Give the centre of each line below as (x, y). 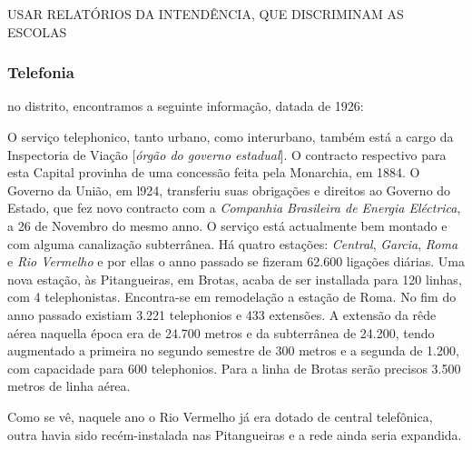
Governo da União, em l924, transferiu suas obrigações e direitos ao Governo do (229, 190)
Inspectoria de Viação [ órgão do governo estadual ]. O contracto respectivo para (227, 154)
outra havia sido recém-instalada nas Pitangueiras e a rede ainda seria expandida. (235, 434)
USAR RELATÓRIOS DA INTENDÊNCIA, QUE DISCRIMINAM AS (206, 14)
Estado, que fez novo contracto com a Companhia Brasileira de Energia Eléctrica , (234, 208)
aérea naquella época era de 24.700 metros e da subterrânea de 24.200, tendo (221, 332)
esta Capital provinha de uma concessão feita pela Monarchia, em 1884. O (214, 172)
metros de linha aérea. (69, 386)
